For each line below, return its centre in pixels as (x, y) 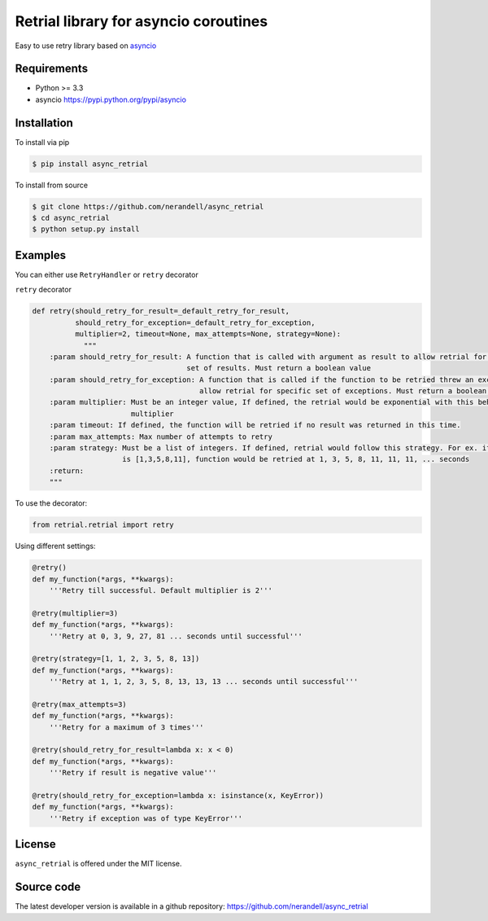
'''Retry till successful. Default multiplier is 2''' (161, 590)
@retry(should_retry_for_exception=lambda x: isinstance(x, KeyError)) (178, 795)
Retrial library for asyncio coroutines (142, 21)
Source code (48, 887)
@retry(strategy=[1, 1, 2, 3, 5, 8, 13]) (116, 659)
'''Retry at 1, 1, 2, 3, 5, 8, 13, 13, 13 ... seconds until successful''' (204, 682)
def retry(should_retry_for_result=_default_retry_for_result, (161, 311)
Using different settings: (55, 546)
